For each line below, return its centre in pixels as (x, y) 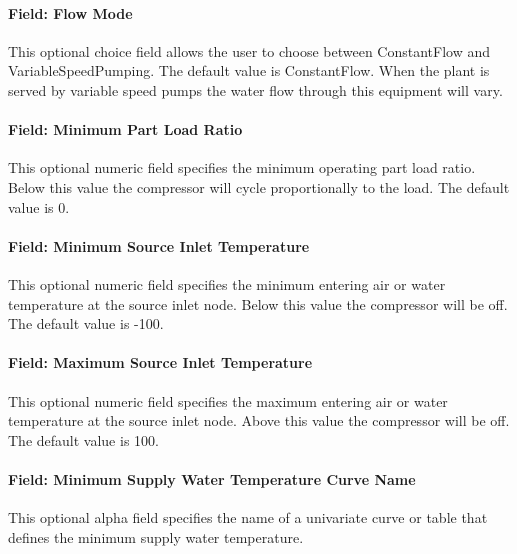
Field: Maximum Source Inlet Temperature (160, 362)
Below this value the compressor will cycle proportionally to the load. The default (259, 186)
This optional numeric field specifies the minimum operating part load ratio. (242, 167)
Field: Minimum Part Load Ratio (125, 129)
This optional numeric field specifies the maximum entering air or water (228, 400)
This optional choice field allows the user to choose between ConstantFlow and (249, 50)
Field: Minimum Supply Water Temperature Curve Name (212, 478)
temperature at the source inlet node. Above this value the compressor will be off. (259, 420)
